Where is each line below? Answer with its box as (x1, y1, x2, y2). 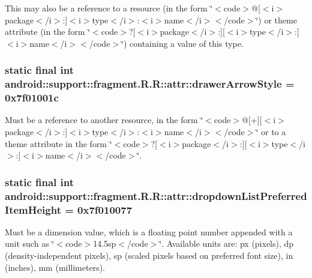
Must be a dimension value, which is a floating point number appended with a (5, 225, 293, 238)
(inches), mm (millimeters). (5, 261, 106, 273)
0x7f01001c (5, 90, 59, 105)
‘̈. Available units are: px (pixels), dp (159, 237, 294, 250)
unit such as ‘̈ (5, 237, 55, 250)
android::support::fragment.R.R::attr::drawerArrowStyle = (5, 76, 295, 91)
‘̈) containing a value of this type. (121, 37, 244, 49)
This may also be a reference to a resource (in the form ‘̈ (5, 2, 213, 14)
